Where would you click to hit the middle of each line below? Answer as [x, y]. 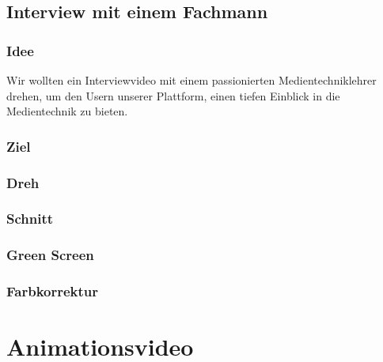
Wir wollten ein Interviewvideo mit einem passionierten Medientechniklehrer [191, 80]
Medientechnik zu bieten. [67, 111]
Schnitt [30, 219]
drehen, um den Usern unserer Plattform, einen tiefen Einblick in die [173, 95]
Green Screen [50, 255]
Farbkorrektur [53, 291]
